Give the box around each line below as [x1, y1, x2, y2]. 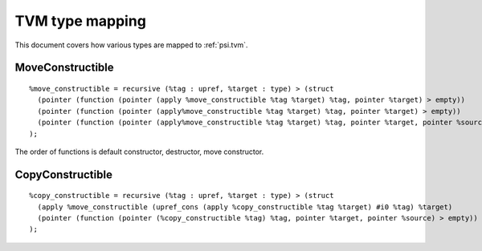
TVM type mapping [14, 12, 146, 30]
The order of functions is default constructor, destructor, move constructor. [14, 147, 264, 156]
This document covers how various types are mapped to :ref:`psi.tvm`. [14, 40, 248, 50]
